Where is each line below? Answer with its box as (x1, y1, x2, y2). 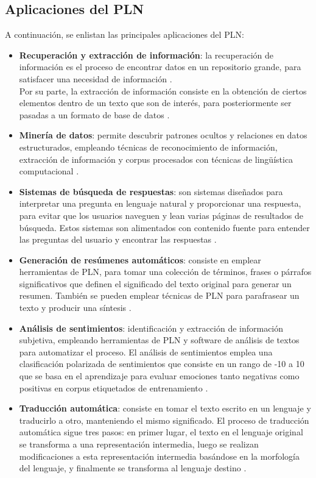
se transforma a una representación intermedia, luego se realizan (19, 438, 259, 451)
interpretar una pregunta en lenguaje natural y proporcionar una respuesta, (19, 197, 301, 210)
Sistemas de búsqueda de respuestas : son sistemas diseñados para (19, 185, 283, 198)
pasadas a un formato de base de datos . (19, 108, 170, 121)
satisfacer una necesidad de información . (19, 72, 172, 85)
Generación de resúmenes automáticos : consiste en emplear (19, 253, 261, 266)
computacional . (19, 165, 79, 177)
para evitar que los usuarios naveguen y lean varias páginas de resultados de (19, 209, 304, 221)
